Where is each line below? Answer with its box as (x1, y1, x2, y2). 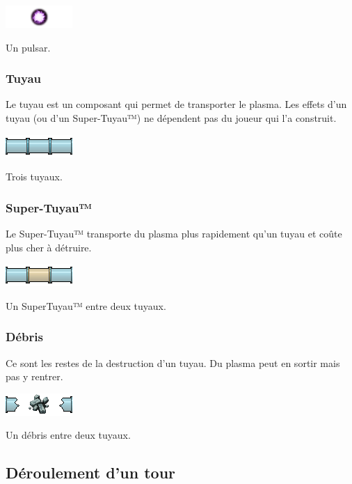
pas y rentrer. (6, 369, 63, 384)
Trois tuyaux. (6, 169, 63, 184)
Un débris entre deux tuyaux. (6, 428, 131, 442)
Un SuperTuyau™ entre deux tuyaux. (6, 298, 166, 313)
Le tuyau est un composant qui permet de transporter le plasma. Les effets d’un (6, 97, 347, 111)
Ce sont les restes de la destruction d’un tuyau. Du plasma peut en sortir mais (6, 355, 340, 370)
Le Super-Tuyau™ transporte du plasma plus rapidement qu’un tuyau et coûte (6, 226, 342, 240)
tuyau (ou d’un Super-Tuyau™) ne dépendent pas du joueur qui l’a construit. (6, 111, 337, 125)
